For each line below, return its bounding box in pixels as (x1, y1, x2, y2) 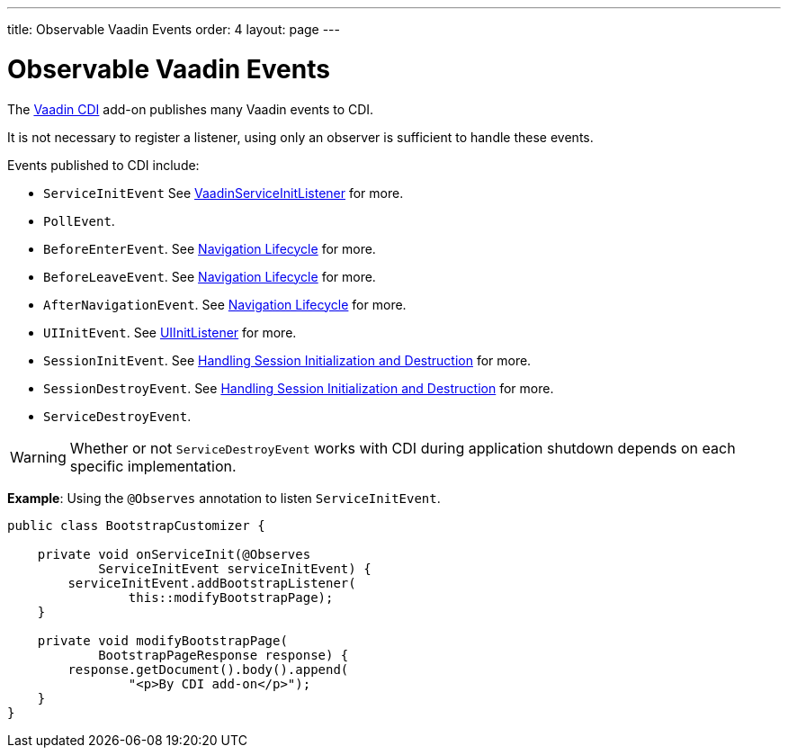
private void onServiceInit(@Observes (37, 546, 311, 562)
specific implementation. (69, 456, 237, 475)
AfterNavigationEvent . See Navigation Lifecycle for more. (43, 296, 407, 312)
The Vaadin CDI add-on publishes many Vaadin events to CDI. (7, 101, 374, 117)
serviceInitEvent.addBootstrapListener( (67, 575, 356, 590)
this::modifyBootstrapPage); (128, 589, 334, 605)
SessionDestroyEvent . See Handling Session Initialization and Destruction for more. (43, 380, 554, 396)
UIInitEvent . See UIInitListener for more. (43, 324, 297, 340)
